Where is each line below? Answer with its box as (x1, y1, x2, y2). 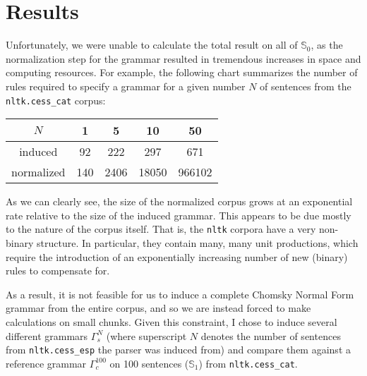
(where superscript (106, 328, 187, 343)
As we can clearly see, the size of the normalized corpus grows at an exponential (6, 194, 353, 209)
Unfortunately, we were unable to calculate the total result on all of (6, 37, 298, 52)
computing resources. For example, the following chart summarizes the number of (6, 65, 358, 80)
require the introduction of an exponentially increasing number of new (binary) (6, 249, 348, 264)
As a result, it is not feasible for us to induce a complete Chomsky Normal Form (6, 286, 354, 301)
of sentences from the (260, 78, 351, 93)
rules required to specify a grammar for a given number (6, 78, 246, 93)
